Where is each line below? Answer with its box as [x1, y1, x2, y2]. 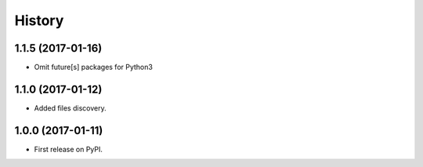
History [14, 12, 64, 29]
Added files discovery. [34, 103, 107, 113]
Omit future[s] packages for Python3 [34, 63, 153, 72]
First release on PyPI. [34, 144, 103, 154]
